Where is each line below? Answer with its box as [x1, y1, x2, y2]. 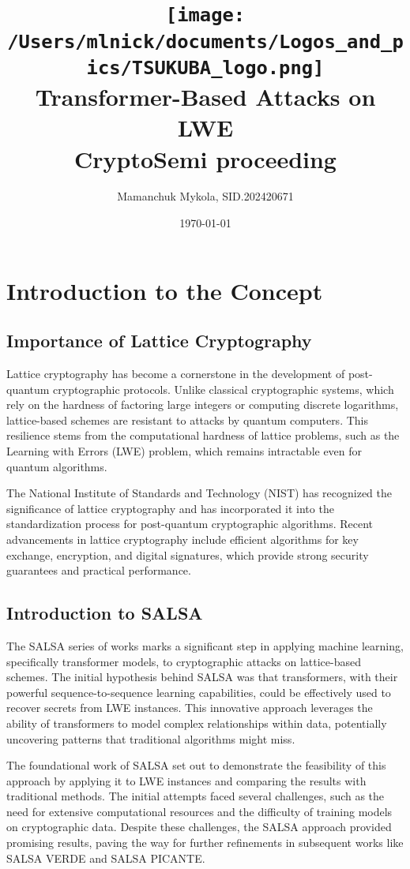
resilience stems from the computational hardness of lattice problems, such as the [6, 427, 400, 444]
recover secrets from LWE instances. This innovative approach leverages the [6, 699, 373, 716]
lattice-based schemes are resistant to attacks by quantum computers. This [6, 411, 368, 428]
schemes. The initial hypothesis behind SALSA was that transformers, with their [6, 669, 398, 685]
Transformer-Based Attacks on [35, 81, 376, 113]
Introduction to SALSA [6, 601, 203, 625]
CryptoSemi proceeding [74, 142, 337, 174]
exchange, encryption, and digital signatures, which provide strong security [6, 546, 369, 563]
